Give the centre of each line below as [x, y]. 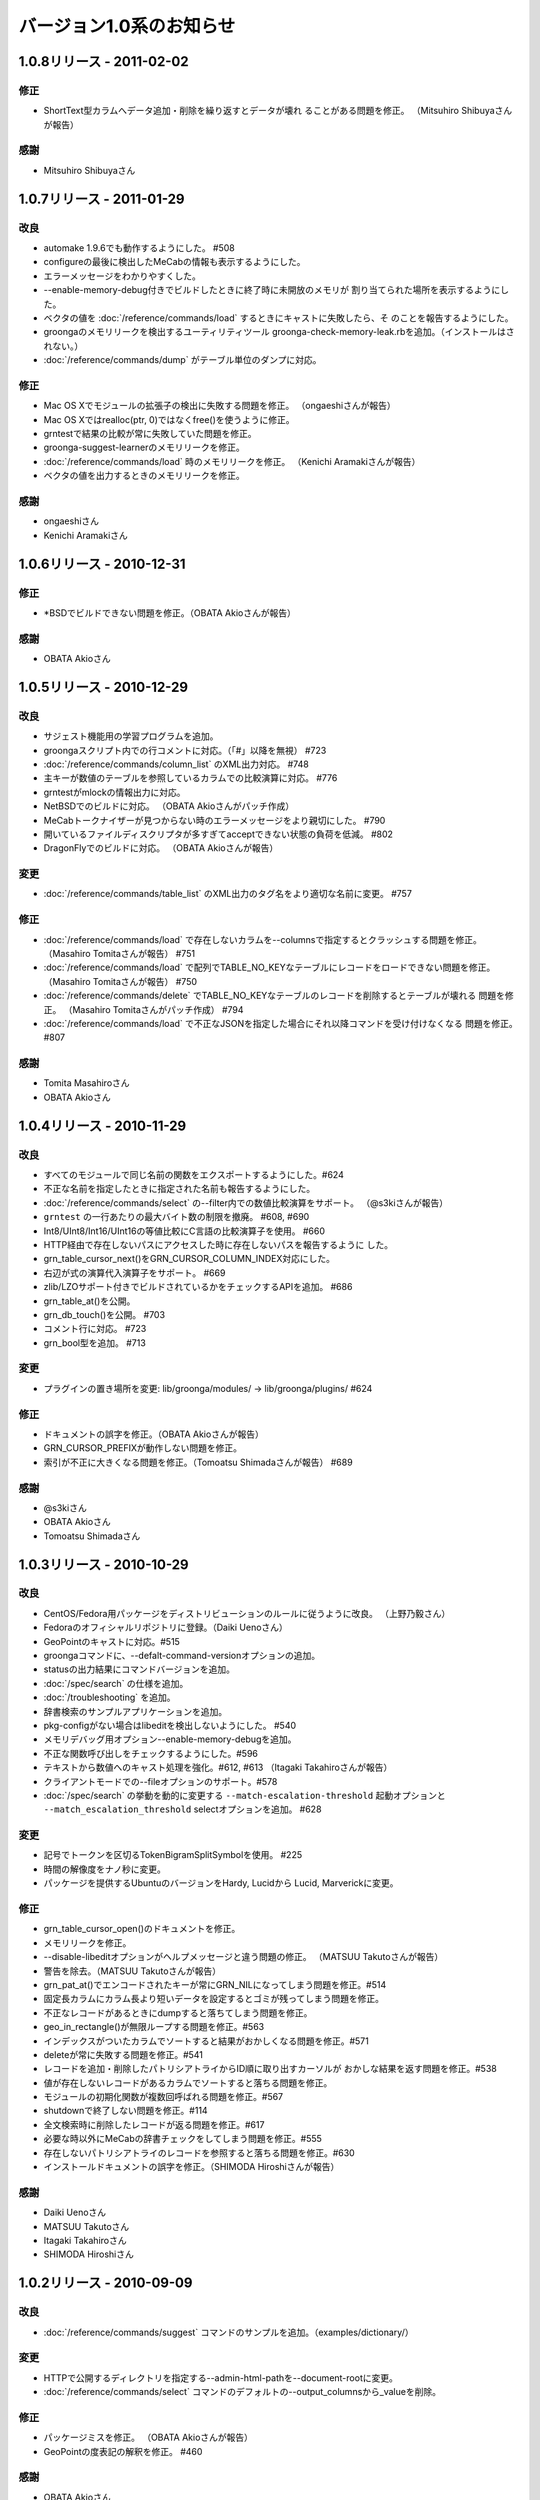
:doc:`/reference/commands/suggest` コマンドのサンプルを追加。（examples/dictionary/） [228, 2332]
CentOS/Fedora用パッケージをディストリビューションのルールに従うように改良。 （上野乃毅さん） [247, 1613]
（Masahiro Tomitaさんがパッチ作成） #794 [153, 1009]
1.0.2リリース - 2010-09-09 [105, 2283]
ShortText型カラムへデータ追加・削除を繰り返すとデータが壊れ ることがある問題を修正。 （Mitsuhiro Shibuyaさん [278, 111]
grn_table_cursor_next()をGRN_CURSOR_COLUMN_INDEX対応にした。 [189, 1259]
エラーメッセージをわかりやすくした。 [122, 276]
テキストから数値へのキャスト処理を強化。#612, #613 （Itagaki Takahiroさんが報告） [218, 1767]
